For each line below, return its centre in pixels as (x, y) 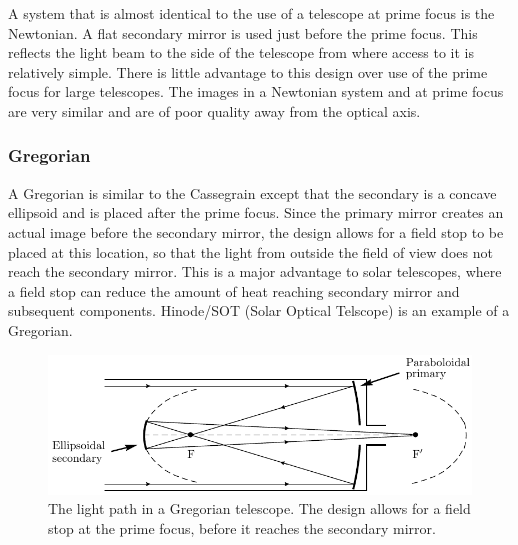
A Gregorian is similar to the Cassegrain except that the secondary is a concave (252, 192)
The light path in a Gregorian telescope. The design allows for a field (259, 508)
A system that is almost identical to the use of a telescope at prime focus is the (251, 13)
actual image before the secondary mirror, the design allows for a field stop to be (256, 231)
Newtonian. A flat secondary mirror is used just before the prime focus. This (243, 32)
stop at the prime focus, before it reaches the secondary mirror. (242, 527)
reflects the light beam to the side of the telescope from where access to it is (241, 52)
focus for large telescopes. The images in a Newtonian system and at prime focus (256, 91)
